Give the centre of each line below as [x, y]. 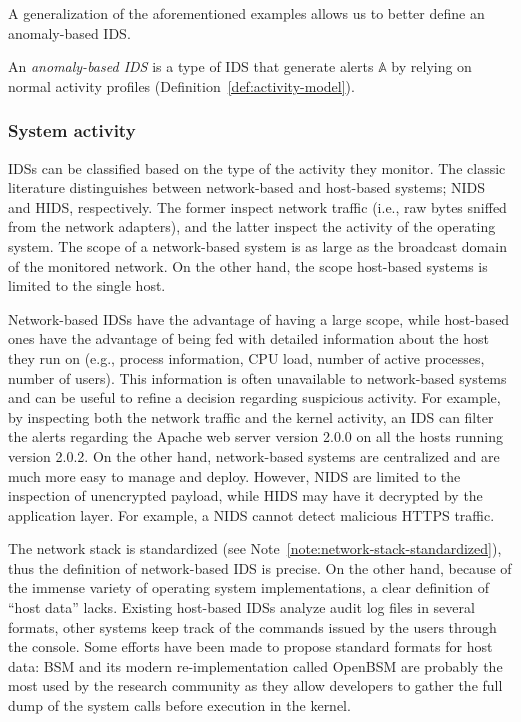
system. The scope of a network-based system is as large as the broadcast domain [257, 245]
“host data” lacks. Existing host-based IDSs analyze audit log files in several [241, 607]
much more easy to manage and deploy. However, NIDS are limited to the [234, 475]
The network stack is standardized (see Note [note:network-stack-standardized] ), [255, 548]
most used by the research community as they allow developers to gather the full [255, 685]
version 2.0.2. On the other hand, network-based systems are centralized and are [254, 455]
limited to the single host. [87, 285]
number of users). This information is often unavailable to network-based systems [257, 377]
